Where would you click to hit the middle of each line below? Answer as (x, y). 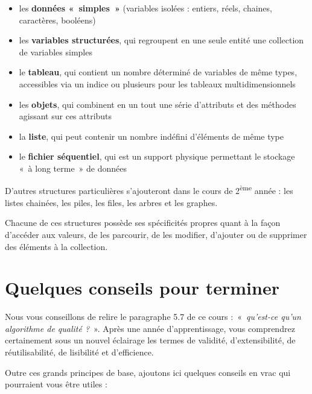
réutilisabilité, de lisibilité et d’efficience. (79, 352)
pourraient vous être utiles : (56, 384)
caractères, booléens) (57, 20)
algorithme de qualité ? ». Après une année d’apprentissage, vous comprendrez (150, 328)
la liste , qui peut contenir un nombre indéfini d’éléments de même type (151, 136)
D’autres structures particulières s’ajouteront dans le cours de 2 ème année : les (149, 190)
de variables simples (56, 52)
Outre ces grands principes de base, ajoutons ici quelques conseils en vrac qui (148, 372)
